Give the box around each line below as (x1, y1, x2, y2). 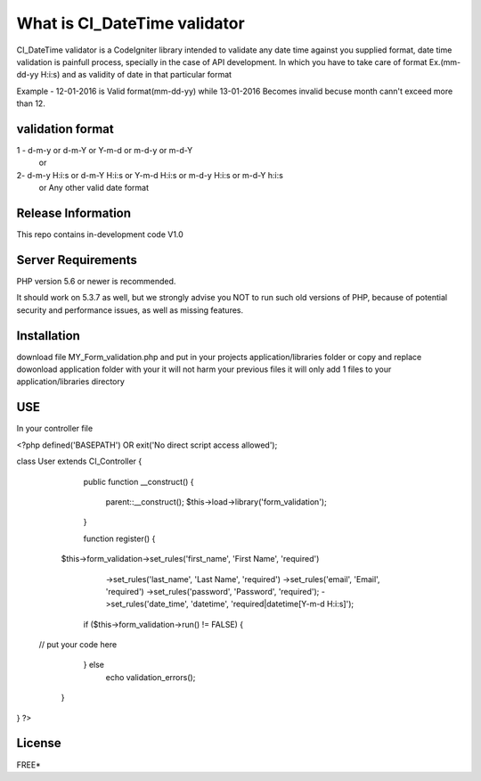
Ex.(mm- (428, 56, 461, 67)
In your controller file (16, 423, 94, 434)
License (16, 736, 61, 751)
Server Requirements (16, 252, 138, 267)
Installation (16, 328, 80, 343)
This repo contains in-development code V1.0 (16, 229, 184, 240)
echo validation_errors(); (105, 671, 196, 682)
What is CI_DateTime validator (16, 13, 245, 33)
